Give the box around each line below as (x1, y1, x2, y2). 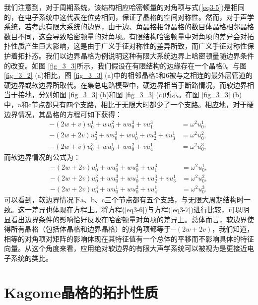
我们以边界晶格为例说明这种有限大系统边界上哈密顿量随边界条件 (45, 50, 254, 61)
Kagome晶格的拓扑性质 (4, 282, 158, 302)
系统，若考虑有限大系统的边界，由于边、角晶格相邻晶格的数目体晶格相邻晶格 (4, 21, 254, 32)
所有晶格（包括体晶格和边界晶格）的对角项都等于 (10, 224, 171, 234)
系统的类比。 (10, 252, 53, 263)
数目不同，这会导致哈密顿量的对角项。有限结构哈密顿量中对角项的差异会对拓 (4, 31, 254, 41)
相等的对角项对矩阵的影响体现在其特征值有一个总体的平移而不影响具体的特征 (4, 233, 254, 244)
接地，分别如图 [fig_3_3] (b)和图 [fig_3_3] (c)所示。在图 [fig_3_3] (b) (17, 89, 242, 100)
